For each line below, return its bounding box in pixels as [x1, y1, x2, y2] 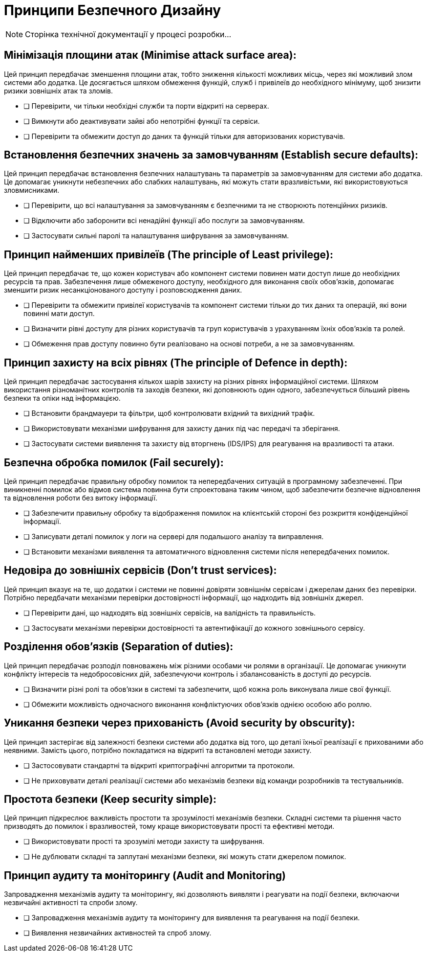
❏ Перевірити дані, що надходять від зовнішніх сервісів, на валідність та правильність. [23, 608, 316, 617]
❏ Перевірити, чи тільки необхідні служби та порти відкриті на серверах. [23, 101, 269, 110]
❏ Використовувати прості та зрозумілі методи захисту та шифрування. [23, 837, 264, 846]
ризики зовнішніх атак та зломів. [4, 86, 113, 95]
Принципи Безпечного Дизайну [4, 2, 221, 19]
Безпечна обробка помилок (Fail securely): [4, 456, 224, 469]
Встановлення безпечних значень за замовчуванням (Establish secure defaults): [4, 149, 419, 161]
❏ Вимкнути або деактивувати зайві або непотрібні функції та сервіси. [23, 116, 260, 125]
